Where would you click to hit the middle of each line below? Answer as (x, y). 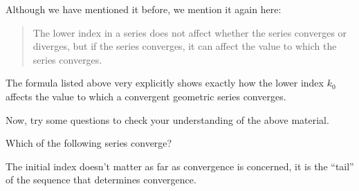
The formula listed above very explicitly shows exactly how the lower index (165, 83)
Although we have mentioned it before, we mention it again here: (144, 9)
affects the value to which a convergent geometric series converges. (146, 96)
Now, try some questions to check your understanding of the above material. (167, 119)
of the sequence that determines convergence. (101, 180)
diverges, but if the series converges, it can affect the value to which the (185, 46)
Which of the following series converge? (89, 143)
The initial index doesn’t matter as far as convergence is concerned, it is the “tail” (180, 166)
